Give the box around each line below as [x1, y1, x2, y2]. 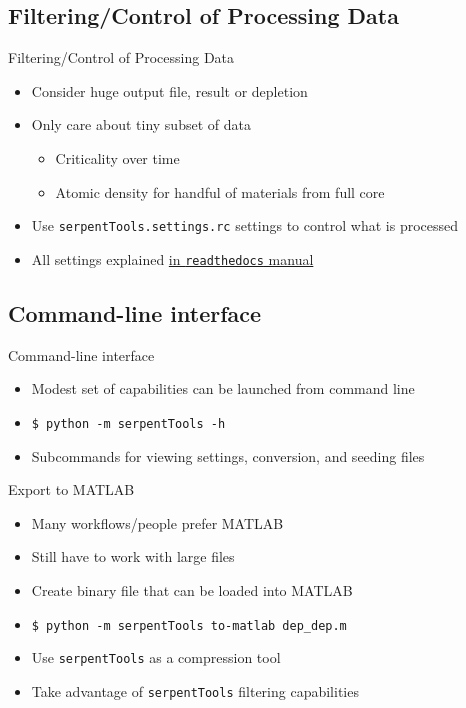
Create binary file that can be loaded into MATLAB [31, 579, 353, 600]
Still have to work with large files [31, 546, 235, 567]
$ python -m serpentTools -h [31, 416, 226, 431]
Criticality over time [55, 147, 180, 168]
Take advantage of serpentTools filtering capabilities [31, 680, 359, 701]
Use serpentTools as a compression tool [31, 647, 281, 668]
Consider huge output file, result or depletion [31, 80, 308, 101]
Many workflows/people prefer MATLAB [31, 512, 284, 533]
